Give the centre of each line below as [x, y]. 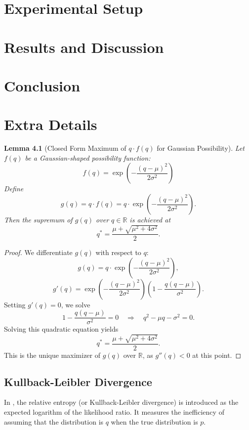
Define [14, 189]
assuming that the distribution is [54, 421]
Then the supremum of [38, 220]
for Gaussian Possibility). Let [201, 148]
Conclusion [42, 85]
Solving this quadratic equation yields [61, 329]
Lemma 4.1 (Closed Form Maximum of [65, 148]
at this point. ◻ [217, 355]
